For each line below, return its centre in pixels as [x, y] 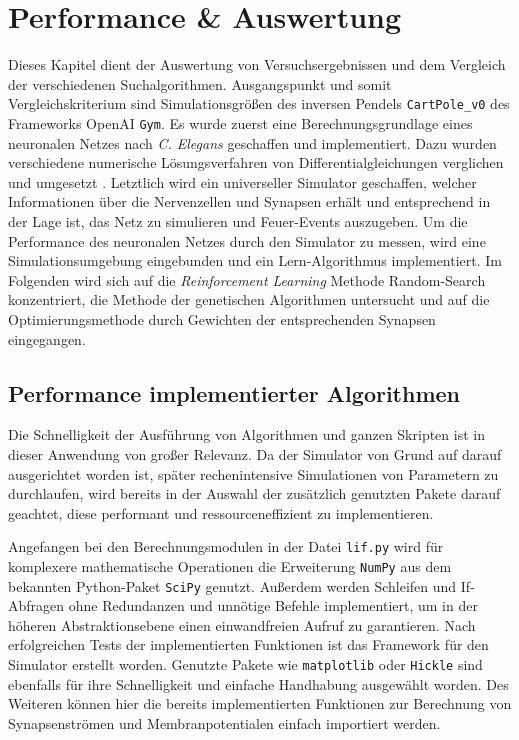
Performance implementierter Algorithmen [234, 392]
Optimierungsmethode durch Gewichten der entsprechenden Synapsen [222, 318]
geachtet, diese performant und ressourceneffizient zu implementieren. [221, 512]
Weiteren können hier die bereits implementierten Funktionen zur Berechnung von [260, 703]
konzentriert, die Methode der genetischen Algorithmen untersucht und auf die [249, 299]
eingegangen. [47, 338]
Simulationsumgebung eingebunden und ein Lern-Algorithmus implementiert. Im [255, 260]
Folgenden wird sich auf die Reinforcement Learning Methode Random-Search [247, 279]
